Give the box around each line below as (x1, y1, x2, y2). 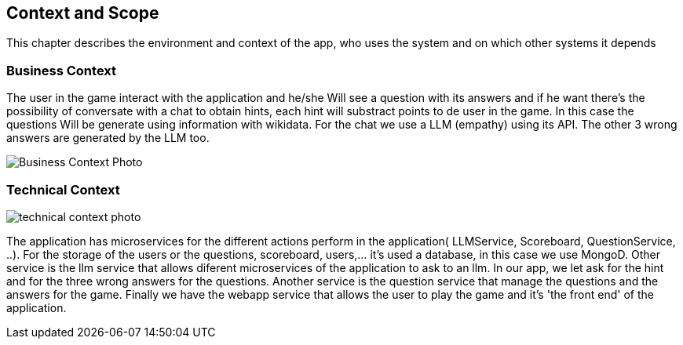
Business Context (6, 62, 117, 78)
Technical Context (6, 181, 120, 198)
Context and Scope (6, 3, 159, 23)
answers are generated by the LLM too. (6, 131, 210, 145)
